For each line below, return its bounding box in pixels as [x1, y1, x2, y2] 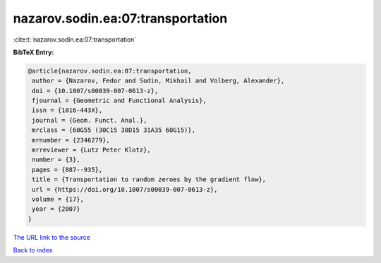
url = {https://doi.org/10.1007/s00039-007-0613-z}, [32, 185, 218, 193]
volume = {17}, [32, 195, 85, 203]
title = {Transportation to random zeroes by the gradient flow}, [32, 176, 267, 183]
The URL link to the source [13, 233, 91, 241]
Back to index [13, 246, 53, 255]
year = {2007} [32, 205, 80, 213]
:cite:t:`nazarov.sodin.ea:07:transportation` [13, 35, 137, 44]
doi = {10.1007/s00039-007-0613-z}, [32, 87, 159, 94]
